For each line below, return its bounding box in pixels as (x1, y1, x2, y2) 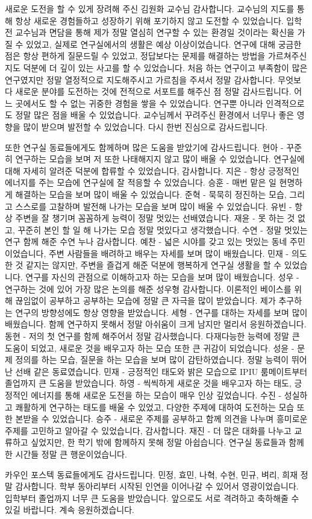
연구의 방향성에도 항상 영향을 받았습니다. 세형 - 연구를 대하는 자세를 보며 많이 (15, 306, 308, 318)
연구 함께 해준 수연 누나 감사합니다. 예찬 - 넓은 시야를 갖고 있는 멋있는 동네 (5, 235, 287, 248)
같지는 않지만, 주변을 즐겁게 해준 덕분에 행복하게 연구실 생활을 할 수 (26, 259, 282, 271)
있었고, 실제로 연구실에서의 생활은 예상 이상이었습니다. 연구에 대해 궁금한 (26, 37, 302, 50)
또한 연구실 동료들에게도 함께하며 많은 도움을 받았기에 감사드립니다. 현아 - (5, 140, 284, 153)
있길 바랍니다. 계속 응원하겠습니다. (5, 503, 134, 516)
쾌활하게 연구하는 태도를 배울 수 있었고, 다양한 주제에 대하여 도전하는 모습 (15, 400, 295, 413)
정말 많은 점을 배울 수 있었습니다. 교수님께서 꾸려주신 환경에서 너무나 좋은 (15, 109, 295, 121)
